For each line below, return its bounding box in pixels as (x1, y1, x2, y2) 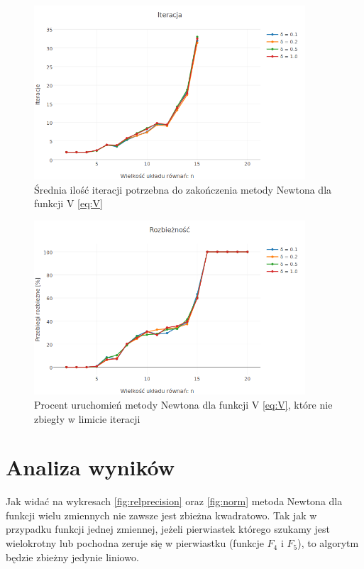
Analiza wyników (6, 453, 175, 482)
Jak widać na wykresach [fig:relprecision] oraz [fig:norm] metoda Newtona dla (6, 494, 343, 509)
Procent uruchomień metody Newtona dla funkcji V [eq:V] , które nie (34, 397, 333, 411)
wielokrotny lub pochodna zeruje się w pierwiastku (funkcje (6, 536, 264, 551)
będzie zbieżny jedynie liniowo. (6, 549, 139, 564)
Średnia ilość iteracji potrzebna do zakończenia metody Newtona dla (34, 182, 332, 197)
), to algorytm (297, 536, 359, 551)
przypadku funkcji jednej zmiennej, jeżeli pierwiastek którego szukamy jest (6, 521, 330, 536)
